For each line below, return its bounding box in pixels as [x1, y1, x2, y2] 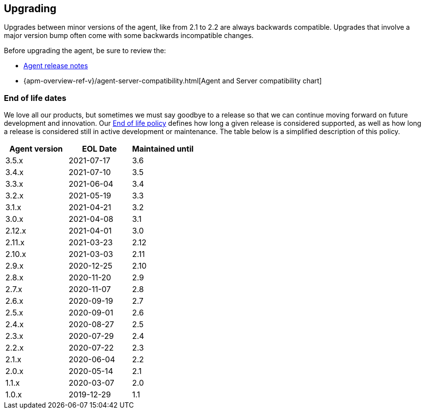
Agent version [9, 144, 63, 154]
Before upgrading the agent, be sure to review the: [4, 46, 166, 55]
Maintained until [132, 144, 194, 154]
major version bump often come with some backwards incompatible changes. [4, 31, 254, 40]
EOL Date [82, 144, 117, 154]
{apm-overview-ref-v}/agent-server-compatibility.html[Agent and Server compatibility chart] [23, 77, 322, 85]
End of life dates [4, 93, 66, 103]
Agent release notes [23, 61, 88, 70]
